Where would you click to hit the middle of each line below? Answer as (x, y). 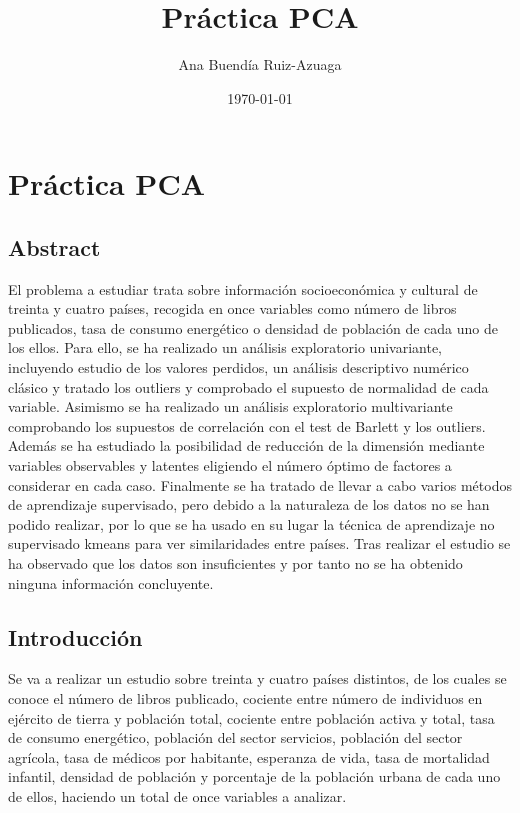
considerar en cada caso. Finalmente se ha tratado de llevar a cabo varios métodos (260, 484)
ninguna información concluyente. (111, 582)
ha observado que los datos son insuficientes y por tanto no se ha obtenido (235, 563)
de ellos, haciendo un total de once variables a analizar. (177, 795)
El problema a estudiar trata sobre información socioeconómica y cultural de (243, 288)
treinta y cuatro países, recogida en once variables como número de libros (232, 308)
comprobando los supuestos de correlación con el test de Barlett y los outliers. (247, 425)
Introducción (75, 636)
